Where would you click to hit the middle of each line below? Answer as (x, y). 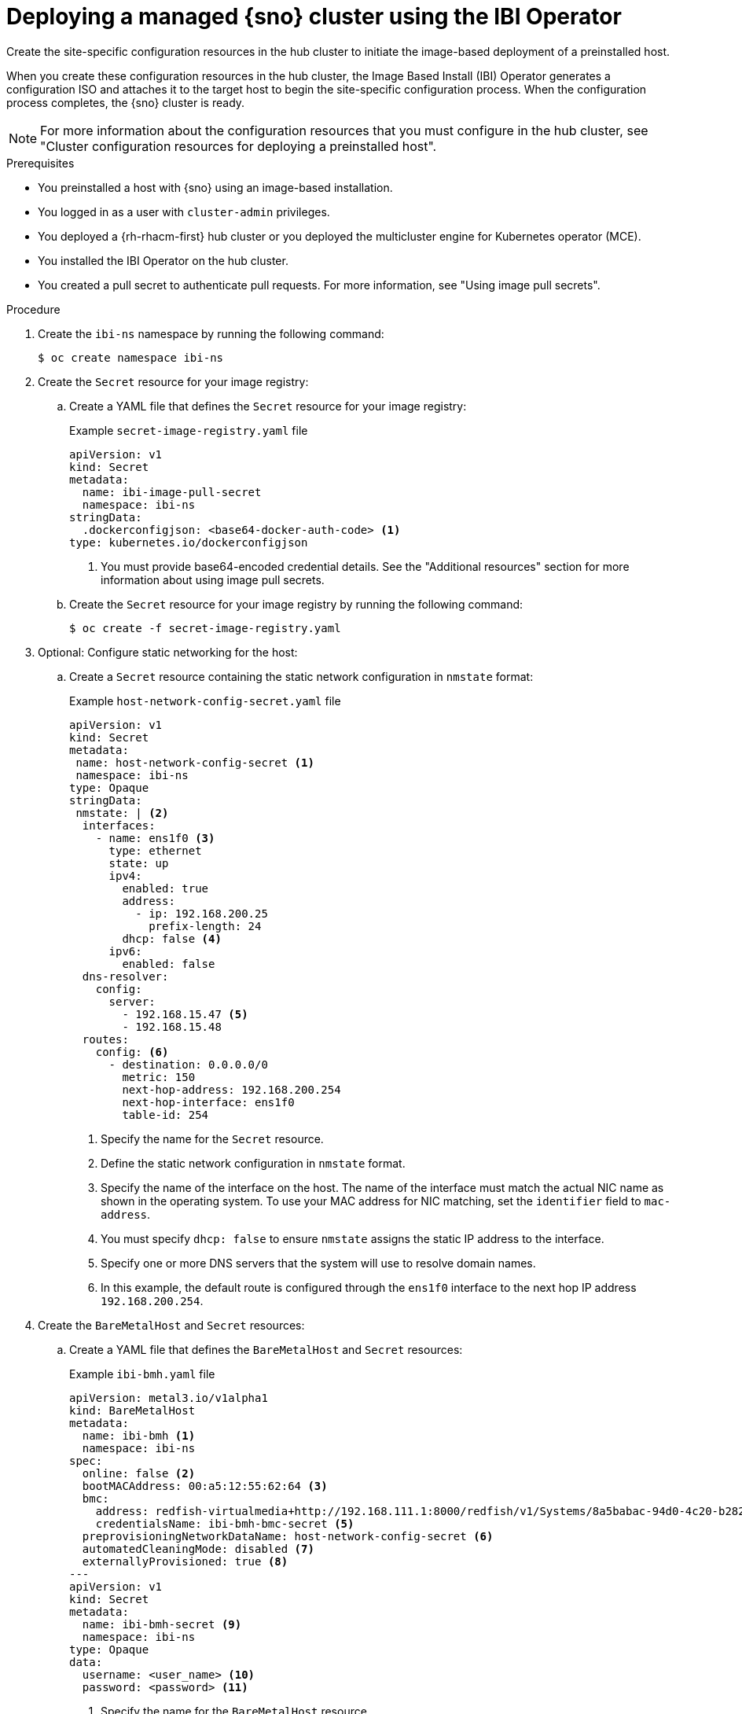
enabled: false (169, 964)
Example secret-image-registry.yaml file (189, 430)
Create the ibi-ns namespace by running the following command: (211, 333)
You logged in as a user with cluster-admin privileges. (184, 211)
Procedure (33, 309)
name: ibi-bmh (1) (139, 1435)
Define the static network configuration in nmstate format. (253, 1163)
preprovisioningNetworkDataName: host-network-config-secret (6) (288, 1536)
